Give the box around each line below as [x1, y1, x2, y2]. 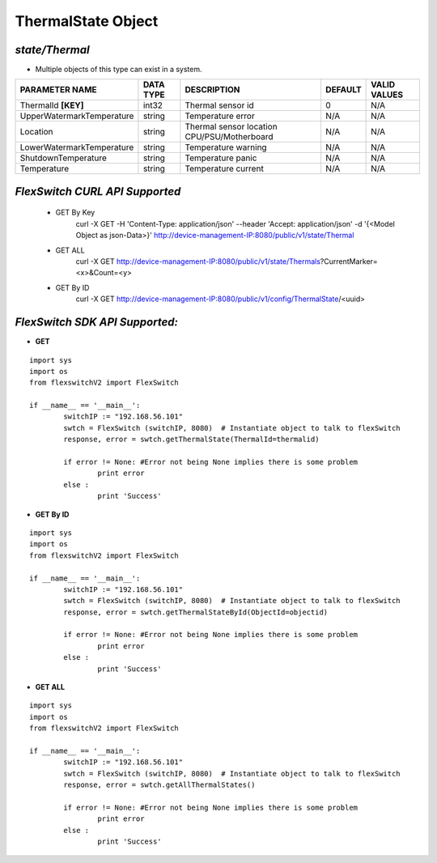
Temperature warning [185, 142, 267, 153]
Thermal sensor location [185, 121, 278, 133]
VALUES [371, 89, 404, 100]
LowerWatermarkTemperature [19, 142, 134, 153]
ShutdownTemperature [19, 152, 107, 164]
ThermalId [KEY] [19, 100, 84, 111]
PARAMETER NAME [19, 84, 97, 96]
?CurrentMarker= [320, 257, 378, 266]
